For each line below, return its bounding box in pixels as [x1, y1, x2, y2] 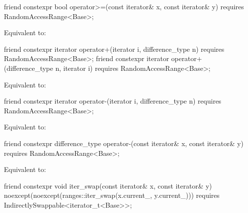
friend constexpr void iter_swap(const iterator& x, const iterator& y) [4, 180, 212, 191]
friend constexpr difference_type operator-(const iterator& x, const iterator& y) [4, 138, 244, 148]
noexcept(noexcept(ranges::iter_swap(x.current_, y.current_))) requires [4, 190, 220, 200]
